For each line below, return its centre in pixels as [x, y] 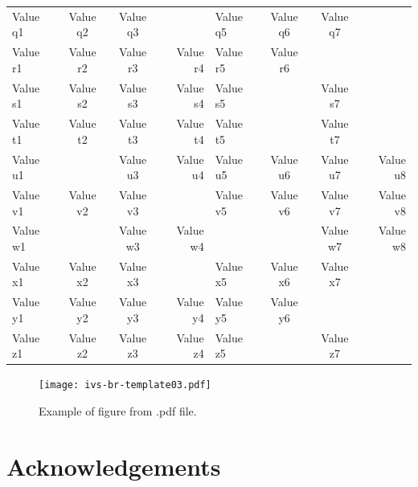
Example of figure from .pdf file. [118, 411]
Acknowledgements [114, 466]
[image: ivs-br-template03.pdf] [125, 385]
